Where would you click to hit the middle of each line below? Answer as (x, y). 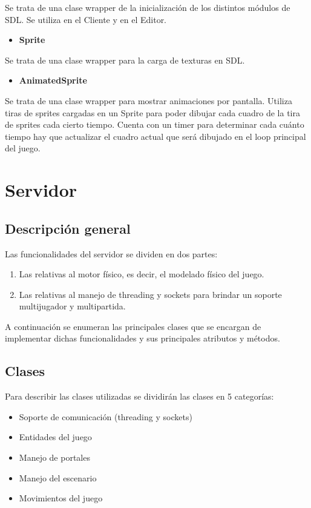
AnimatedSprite (53, 80)
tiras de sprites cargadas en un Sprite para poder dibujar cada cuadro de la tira (152, 112)
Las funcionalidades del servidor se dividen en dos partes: (111, 253)
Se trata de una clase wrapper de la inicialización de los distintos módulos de (148, 7)
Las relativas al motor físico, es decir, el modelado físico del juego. (142, 274)
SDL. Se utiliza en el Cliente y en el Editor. (86, 19)
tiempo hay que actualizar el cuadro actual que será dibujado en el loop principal (155, 136)
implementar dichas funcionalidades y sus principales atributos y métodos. (142, 338)
